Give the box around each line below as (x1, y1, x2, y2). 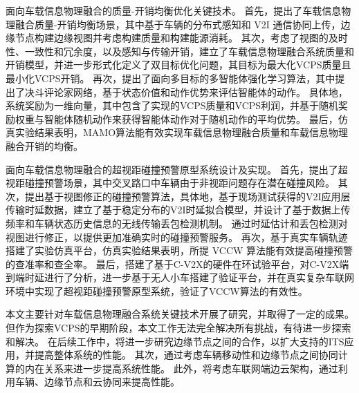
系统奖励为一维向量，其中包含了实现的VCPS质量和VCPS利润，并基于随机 (6, 98, 339, 113)
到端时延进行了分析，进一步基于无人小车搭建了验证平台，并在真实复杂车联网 (6, 270, 354, 285)
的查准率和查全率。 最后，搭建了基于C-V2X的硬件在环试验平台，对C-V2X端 (6, 256, 349, 271)
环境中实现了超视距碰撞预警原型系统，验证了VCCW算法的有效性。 (6, 283, 308, 298)
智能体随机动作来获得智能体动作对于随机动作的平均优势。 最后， (44, 111, 338, 126)
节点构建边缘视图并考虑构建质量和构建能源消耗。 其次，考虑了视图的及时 (15, 30, 348, 45)
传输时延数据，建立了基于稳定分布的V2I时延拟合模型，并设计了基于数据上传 (6, 202, 351, 217)
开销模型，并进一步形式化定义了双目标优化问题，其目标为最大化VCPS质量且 (6, 57, 351, 72)
